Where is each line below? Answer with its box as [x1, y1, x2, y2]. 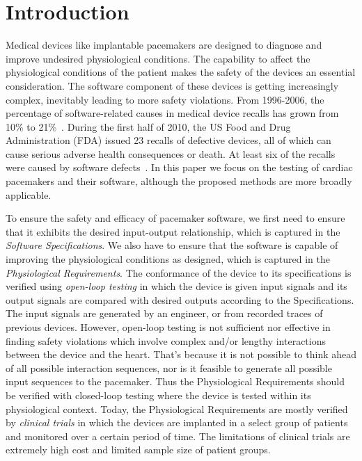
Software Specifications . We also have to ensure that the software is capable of [6, 238, 338, 252]
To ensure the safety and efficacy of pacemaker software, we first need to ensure [6, 211, 345, 225]
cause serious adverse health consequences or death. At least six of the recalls [6, 146, 336, 161]
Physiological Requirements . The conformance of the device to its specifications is [6, 265, 352, 280]
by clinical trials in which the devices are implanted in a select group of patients [6, 415, 348, 430]
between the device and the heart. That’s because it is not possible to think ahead [6, 347, 357, 362]
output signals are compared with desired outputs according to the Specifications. [6, 292, 354, 307]
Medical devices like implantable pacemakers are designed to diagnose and [6, 38, 322, 52]
